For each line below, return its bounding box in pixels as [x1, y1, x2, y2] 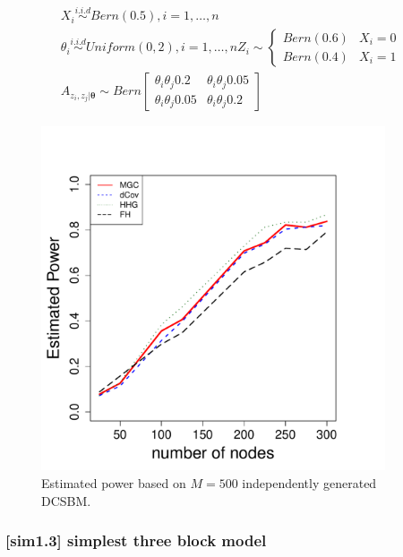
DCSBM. [41, 491, 91, 510]
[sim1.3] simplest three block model [5, 529, 267, 552]
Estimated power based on [41, 473, 186, 492]
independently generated [242, 473, 377, 492]
